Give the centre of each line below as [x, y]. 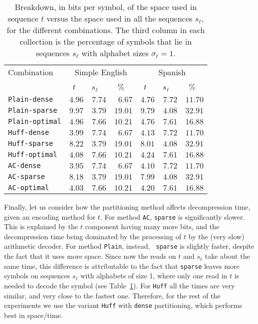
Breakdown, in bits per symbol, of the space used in [106, 7]
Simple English [101, 72]
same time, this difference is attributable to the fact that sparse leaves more [122, 266]
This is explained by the [41, 226]
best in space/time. [34, 315]
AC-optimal [29, 188]
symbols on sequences [37, 276]
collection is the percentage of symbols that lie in [106, 41]
